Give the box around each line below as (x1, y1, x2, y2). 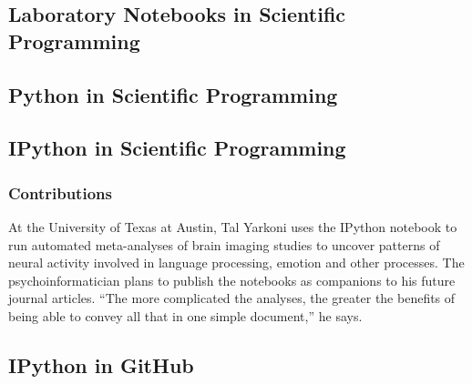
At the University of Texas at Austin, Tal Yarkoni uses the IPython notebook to (8, 217, 457, 236)
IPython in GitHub (8, 350, 194, 379)
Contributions (8, 181, 112, 204)
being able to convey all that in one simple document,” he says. (8, 306, 363, 325)
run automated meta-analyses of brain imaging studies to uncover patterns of (8, 235, 440, 254)
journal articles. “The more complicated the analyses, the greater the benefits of (8, 288, 456, 308)
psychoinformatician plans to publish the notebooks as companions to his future (8, 270, 456, 289)
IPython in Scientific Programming (8, 134, 346, 162)
